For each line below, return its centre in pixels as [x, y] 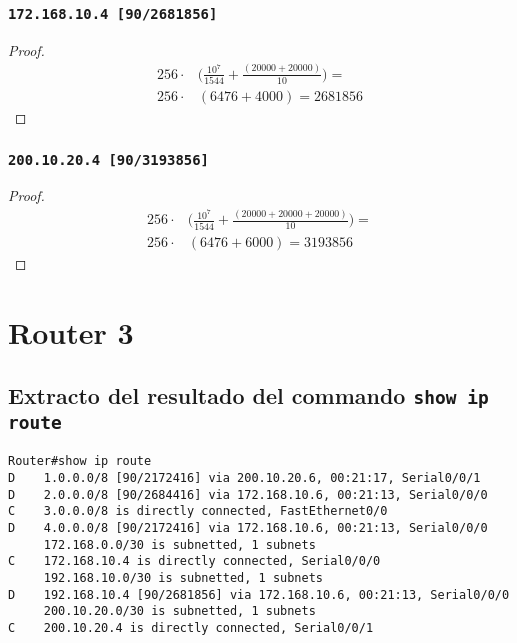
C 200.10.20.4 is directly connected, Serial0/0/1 [191, 628]
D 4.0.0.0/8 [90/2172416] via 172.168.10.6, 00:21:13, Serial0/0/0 [248, 528]
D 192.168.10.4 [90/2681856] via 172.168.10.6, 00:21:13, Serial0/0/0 [259, 594]
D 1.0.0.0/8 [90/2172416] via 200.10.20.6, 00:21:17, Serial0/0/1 [244, 478]
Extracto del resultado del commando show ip [248, 395]
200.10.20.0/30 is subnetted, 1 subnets [179, 611]
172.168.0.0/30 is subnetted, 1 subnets [179, 544]
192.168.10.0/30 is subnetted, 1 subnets [183, 578]
